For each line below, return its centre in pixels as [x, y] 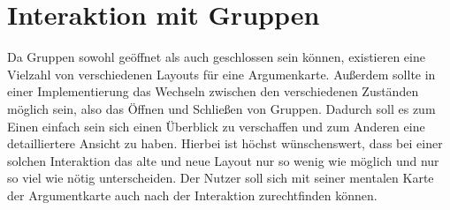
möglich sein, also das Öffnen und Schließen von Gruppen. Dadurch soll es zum [221, 108]
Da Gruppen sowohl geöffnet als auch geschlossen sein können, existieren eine [216, 57]
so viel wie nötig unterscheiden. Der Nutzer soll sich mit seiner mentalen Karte [221, 178]
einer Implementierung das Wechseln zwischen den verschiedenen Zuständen [213, 91]
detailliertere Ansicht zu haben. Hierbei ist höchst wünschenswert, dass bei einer [225, 143]
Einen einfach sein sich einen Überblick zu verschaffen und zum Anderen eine [216, 126]
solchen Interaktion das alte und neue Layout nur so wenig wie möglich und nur [223, 160]
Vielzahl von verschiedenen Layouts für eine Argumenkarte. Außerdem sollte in [221, 74]
